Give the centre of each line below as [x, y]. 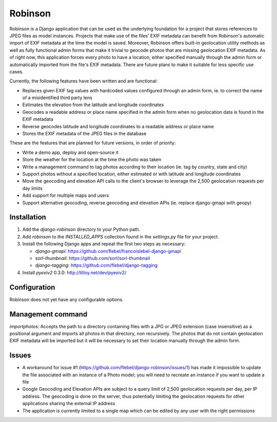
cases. [16, 71]
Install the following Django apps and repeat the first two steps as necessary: [104, 244]
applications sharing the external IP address [69, 404]
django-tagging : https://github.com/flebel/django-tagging [96, 265]
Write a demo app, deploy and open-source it [71, 152]
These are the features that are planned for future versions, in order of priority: [93, 143]
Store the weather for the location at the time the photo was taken [92, 159]
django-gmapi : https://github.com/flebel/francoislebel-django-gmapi [108, 251]
